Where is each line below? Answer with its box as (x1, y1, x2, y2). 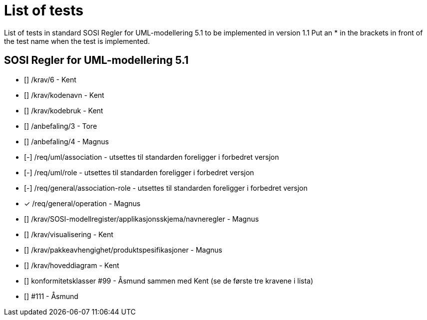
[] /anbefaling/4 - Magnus (24, 137, 109, 146)
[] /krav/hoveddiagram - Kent (24, 261, 119, 270)
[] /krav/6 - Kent (24, 75, 76, 84)
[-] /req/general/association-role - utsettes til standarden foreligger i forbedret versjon (24, 183, 308, 192)
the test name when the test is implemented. (4, 36, 150, 45)
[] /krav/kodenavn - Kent (24, 90, 104, 99)
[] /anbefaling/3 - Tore (24, 121, 97, 130)
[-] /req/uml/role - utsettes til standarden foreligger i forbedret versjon (24, 168, 254, 177)
